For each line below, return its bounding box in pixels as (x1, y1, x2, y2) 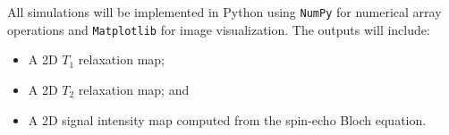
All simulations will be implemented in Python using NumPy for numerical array (7, 3, 442, 21)
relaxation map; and (78, 80, 190, 98)
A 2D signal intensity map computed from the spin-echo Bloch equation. (28, 110, 427, 129)
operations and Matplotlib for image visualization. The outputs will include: (7, 20, 430, 38)
